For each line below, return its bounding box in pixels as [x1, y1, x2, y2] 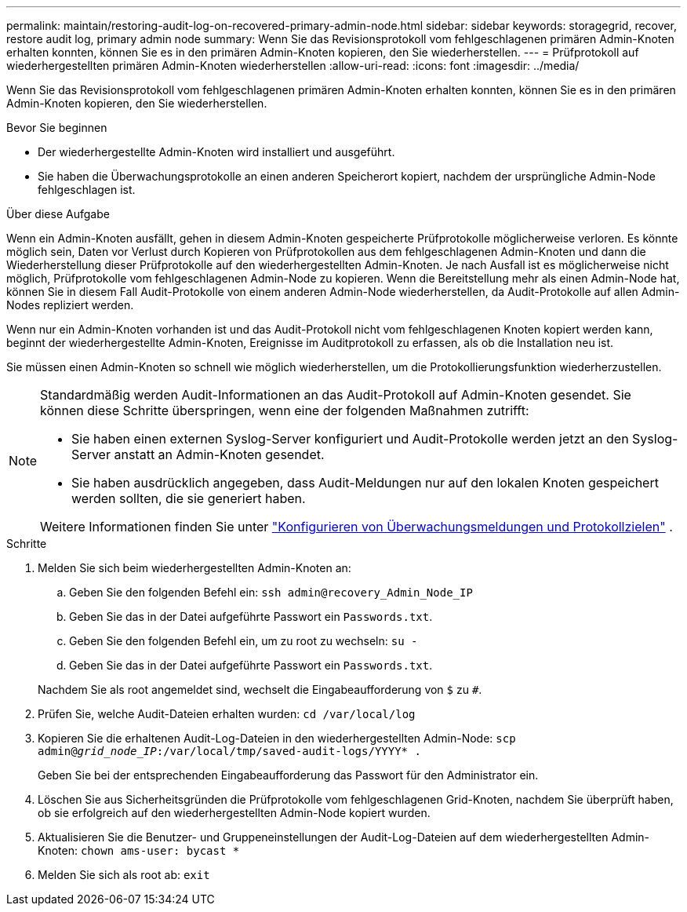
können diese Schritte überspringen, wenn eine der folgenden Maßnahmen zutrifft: [40, 403, 529, 418]
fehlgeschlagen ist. [38, 183, 136, 196]
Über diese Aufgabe [6, 207, 110, 221]
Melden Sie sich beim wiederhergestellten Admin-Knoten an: [38, 561, 351, 575]
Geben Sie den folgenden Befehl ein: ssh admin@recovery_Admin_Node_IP [69, 586, 473, 599]
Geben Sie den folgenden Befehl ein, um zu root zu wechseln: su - [69, 634, 418, 648]
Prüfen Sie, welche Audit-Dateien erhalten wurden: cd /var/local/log [38, 707, 416, 720]
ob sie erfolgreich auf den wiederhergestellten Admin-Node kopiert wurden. [38, 806, 431, 819]
